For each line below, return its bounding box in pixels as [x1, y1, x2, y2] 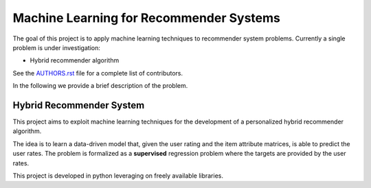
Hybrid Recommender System [12, 99, 145, 111]
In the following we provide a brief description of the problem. [12, 82, 188, 90]
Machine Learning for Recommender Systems [12, 10, 281, 25]
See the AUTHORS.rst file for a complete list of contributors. [12, 69, 183, 77]
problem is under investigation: [12, 43, 101, 51]
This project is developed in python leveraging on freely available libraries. [12, 172, 223, 180]
